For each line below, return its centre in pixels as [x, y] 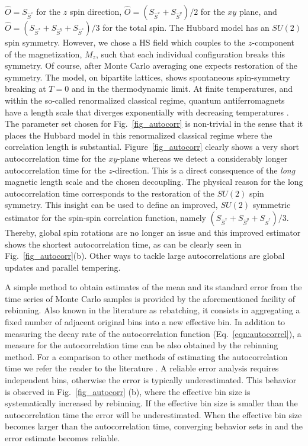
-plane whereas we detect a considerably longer [203, 158]
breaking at [25, 89]
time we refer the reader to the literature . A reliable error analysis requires [142, 368]
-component [273, 42]
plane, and [258, 11]
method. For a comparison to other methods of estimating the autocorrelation [146, 356]
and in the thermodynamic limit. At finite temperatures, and [182, 89]
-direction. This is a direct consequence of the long [204, 170]
